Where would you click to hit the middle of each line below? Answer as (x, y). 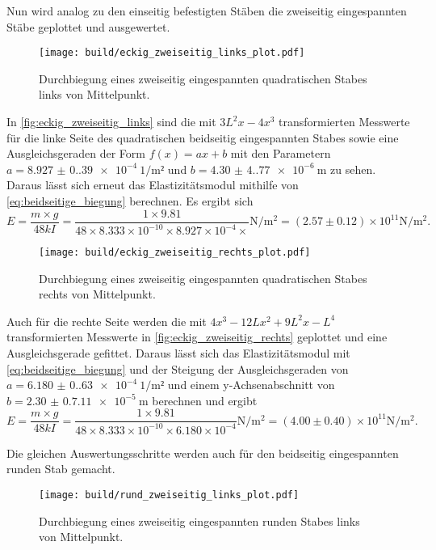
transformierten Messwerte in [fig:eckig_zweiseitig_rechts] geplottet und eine (197, 337)
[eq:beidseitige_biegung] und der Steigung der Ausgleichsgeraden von (178, 368)
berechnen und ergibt (205, 400)
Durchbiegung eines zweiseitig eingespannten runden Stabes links (199, 520)
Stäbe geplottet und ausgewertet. (88, 26)
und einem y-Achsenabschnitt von (251, 385)
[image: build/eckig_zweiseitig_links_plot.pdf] (172, 53)
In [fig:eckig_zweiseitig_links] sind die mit (111, 122)
